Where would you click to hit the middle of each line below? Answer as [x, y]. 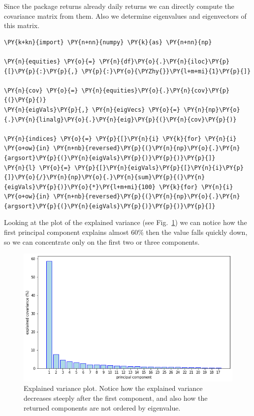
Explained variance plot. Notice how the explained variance [113, 388]
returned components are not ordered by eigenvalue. [102, 407]
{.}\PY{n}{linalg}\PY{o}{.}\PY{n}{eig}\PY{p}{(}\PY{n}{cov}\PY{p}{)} [120, 119]
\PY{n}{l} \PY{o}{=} [38, 168]
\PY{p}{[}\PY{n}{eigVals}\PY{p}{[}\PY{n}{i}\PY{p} [159, 168]
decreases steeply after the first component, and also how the [116, 398]
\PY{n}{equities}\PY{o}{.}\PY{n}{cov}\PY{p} [156, 90]
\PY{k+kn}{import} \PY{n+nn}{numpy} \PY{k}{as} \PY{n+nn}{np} [108, 42]
